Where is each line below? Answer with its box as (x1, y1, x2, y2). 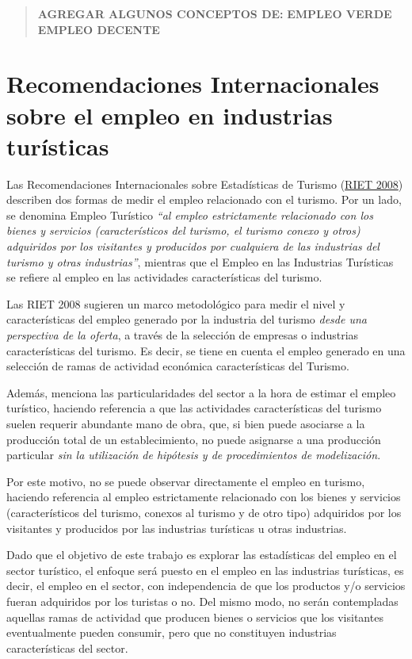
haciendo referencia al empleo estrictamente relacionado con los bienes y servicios (6, 489, 401, 505)
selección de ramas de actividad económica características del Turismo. (6, 358, 349, 374)
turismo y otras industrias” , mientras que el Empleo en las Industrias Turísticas (6, 253, 394, 270)
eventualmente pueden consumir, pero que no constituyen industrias (6, 624, 337, 641)
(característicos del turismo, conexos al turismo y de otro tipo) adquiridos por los (6, 504, 402, 520)
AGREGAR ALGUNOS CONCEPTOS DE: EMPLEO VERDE (37, 6, 392, 21)
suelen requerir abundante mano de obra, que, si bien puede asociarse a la (6, 416, 365, 431)
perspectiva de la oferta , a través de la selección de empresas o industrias (6, 327, 359, 343)
